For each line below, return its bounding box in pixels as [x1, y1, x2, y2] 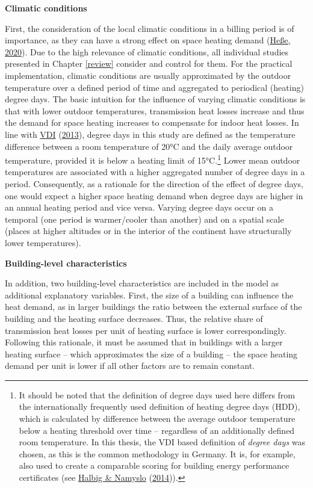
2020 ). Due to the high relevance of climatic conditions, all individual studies [5, 45, 289, 58]
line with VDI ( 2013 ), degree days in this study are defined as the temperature [5, 128, 296, 140]
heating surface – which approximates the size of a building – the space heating [5, 347, 298, 360]
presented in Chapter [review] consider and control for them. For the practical [5, 57, 293, 70]
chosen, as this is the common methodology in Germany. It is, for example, [19, 447, 296, 460]
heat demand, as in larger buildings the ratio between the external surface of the [5, 300, 302, 313]
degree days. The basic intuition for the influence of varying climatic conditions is [5, 93, 306, 105]
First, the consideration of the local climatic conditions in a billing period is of [5, 22, 294, 34]
